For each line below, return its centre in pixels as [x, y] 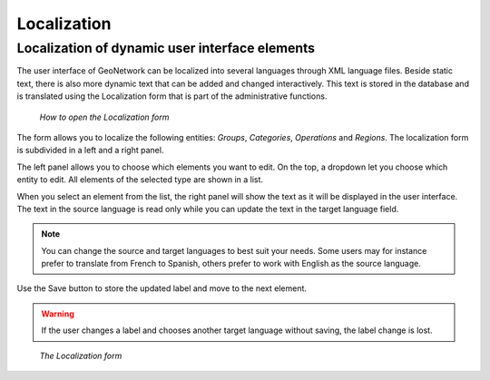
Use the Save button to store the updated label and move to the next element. [162, 288]
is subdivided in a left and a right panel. [90, 151]
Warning [58, 314]
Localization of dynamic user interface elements [166, 48]
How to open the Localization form [104, 117]
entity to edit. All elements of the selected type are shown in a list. [140, 180]
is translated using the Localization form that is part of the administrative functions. [172, 96]
